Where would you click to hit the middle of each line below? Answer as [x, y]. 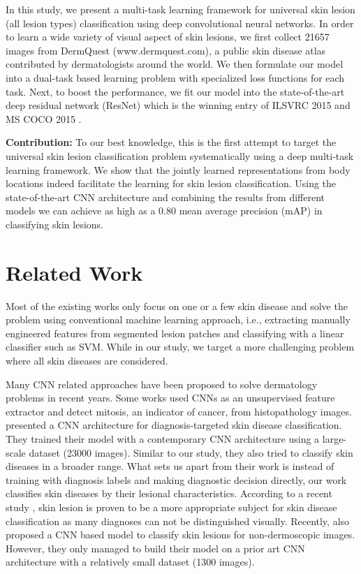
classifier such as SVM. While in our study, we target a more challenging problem [180, 347]
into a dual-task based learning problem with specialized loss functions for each [175, 77]
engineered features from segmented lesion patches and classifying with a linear [175, 333]
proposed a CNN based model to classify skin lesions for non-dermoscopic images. [180, 535]
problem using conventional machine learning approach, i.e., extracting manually [178, 319]
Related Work [74, 272]
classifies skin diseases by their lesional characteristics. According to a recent [169, 493]
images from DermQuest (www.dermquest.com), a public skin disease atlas [166, 50]
